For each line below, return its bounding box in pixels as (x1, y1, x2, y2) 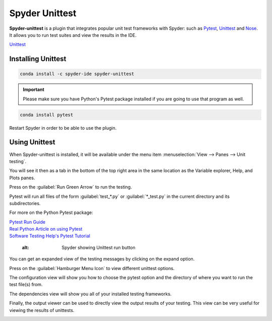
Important (23, 86, 45, 93)
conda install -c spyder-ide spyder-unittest (20, 71, 134, 77)
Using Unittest (9, 138, 55, 146)
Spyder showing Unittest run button (61, 244, 135, 250)
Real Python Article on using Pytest (9, 226, 83, 232)
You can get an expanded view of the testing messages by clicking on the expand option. (9, 256, 195, 262)
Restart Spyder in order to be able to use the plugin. (9, 125, 117, 131)
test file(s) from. (9, 282, 43, 288)
